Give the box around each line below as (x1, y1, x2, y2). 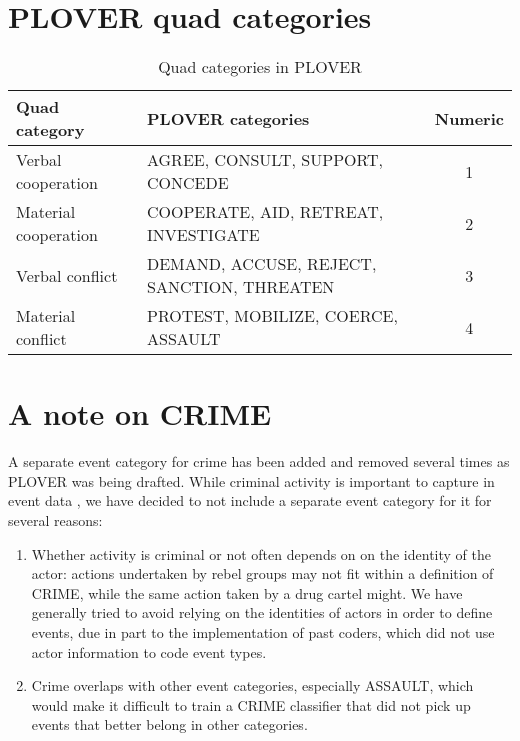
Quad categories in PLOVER (158, 55, 362, 79)
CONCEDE (147, 171, 229, 195)
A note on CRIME (8, 393, 272, 434)
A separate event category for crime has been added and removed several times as (8, 451, 510, 472)
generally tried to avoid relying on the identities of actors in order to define (31, 602, 493, 623)
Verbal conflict (16, 263, 118, 287)
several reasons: (8, 510, 103, 531)
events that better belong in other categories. (31, 714, 308, 735)
